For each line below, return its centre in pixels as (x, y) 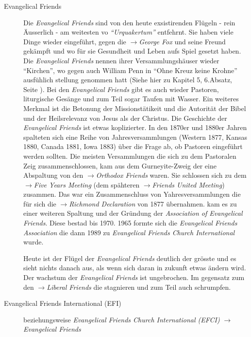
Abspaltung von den (53, 175)
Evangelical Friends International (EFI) (63, 303)
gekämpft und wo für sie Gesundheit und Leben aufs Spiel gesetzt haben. (132, 51)
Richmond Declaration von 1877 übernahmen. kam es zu (153, 203)
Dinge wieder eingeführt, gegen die (75, 41)
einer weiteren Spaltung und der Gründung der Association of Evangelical (133, 213)
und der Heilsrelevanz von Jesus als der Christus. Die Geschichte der (125, 118)
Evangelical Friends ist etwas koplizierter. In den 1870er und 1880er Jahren (135, 127)
